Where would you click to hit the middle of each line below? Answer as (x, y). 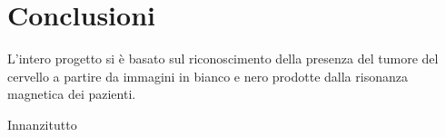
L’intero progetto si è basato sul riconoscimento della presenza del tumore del (223, 59)
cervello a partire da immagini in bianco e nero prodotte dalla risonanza (208, 76)
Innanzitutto (42, 124)
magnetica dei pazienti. (72, 94)
